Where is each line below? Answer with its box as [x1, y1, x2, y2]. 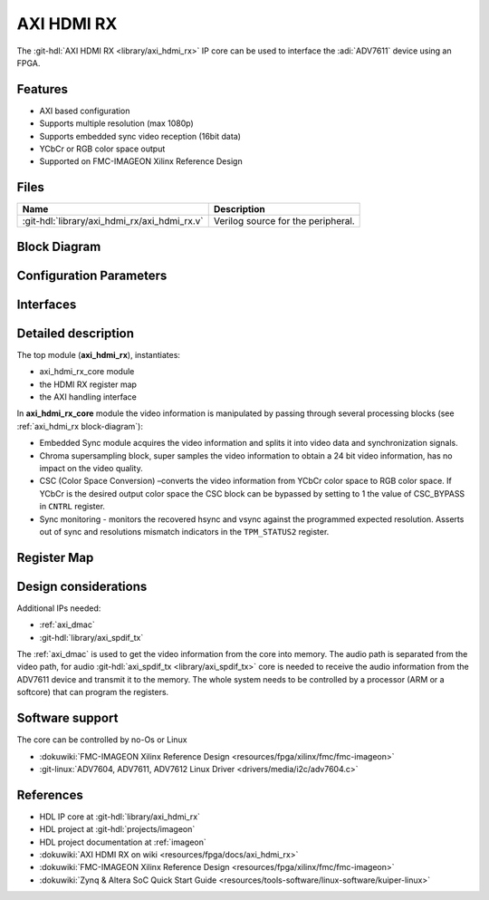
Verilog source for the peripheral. [213, 215, 355, 227]
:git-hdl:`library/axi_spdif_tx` [39, 632, 144, 643]
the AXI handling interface [39, 392, 138, 402]
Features [16, 82, 68, 97]
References [16, 787, 83, 802]
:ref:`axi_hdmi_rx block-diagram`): [16, 421, 144, 431]
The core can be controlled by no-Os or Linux [16, 734, 187, 745]
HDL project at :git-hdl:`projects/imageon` [39, 824, 196, 835]
